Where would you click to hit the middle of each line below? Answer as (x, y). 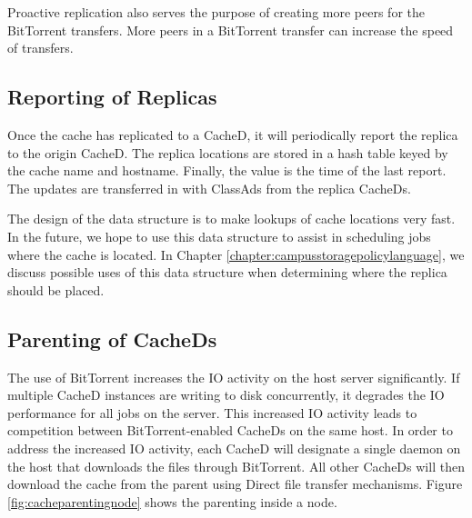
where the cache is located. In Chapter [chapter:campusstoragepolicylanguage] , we (236, 254)
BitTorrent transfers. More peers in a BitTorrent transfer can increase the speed (231, 30)
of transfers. (40, 48)
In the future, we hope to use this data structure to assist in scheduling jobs (219, 236)
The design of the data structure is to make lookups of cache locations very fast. (231, 219)
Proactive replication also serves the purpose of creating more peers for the (216, 12)
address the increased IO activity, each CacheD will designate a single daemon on (234, 448)
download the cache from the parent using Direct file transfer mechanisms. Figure (235, 484)
